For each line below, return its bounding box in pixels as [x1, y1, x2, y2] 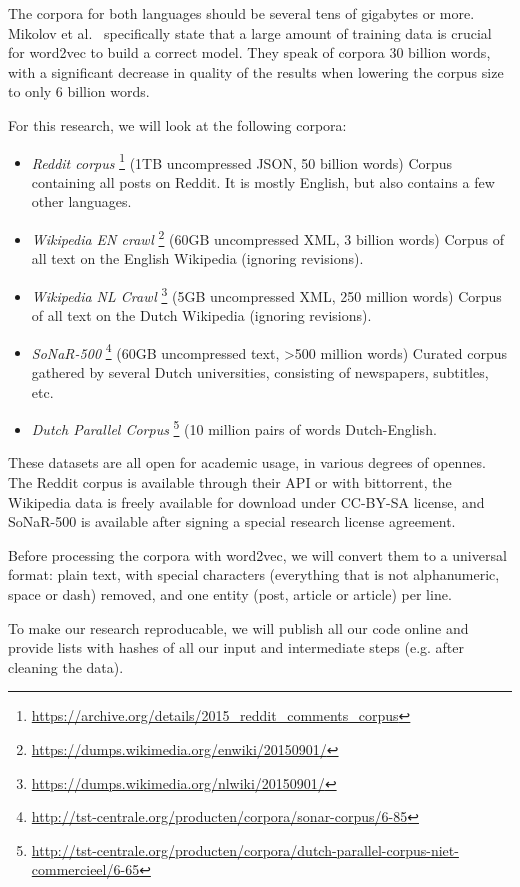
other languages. [31, 191, 132, 212]
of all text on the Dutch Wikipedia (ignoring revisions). [31, 305, 372, 326]
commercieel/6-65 [31, 859, 140, 880]
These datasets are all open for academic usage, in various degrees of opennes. [8, 452, 486, 473]
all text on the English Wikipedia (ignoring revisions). [31, 248, 364, 269]
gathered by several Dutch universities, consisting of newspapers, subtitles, [31, 361, 489, 382]
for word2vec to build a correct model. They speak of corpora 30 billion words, [8, 42, 491, 63]
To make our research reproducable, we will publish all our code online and [8, 617, 469, 638]
